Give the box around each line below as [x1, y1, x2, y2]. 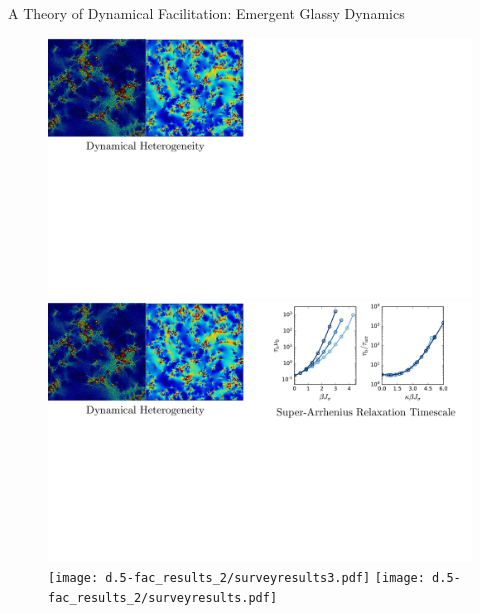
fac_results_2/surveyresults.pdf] [48, 590, 278, 605]
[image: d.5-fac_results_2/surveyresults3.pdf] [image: [48, 570, 425, 585]
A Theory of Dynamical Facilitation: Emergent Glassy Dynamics [8, 3, 405, 23]
